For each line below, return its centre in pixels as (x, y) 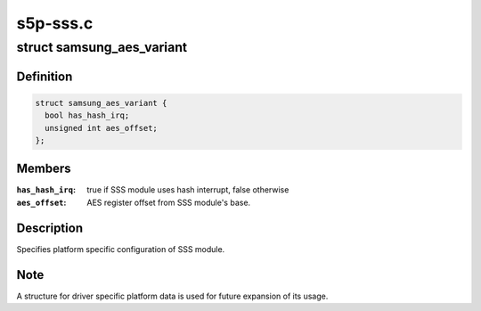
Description (50, 228)
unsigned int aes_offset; (101, 128)
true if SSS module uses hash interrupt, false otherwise (188, 190)
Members (44, 169)
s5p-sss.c (55, 23)
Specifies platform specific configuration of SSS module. (121, 249)
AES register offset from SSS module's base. (169, 202)
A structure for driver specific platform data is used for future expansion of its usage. (172, 296)
